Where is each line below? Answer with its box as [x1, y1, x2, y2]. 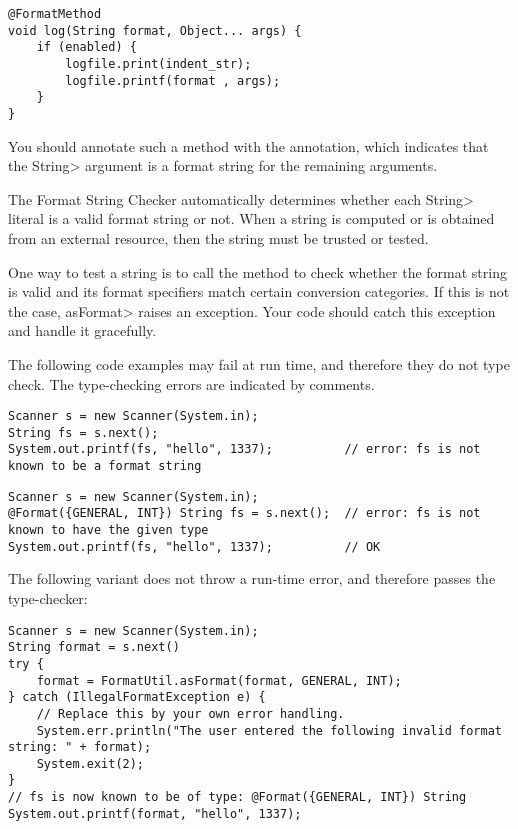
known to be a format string [8, 459, 202, 474]
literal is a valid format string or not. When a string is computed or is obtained [8, 208, 495, 229]
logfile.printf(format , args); [65, 73, 281, 88]
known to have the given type [8, 523, 209, 538]
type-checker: [8, 587, 88, 608]
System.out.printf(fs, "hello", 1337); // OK [8, 539, 381, 554]
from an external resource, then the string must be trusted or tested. [8, 227, 429, 248]
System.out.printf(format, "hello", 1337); [8, 806, 302, 821]
